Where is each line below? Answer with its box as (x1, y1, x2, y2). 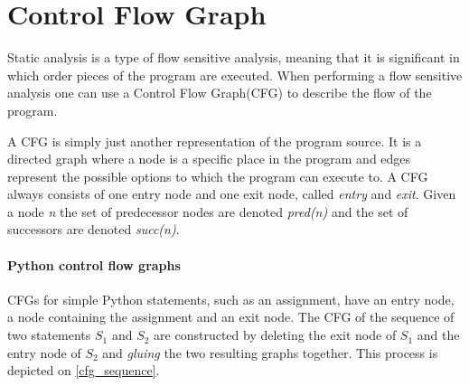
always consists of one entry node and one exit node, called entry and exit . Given (7, 184, 456, 203)
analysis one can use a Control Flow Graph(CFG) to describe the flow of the (7, 83, 432, 102)
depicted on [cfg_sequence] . (7, 361, 160, 380)
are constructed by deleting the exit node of (154, 325, 397, 344)
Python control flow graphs (7, 255, 181, 274)
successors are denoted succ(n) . (7, 220, 180, 239)
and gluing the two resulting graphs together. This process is (102, 343, 438, 362)
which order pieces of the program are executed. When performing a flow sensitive (7, 65, 463, 84)
